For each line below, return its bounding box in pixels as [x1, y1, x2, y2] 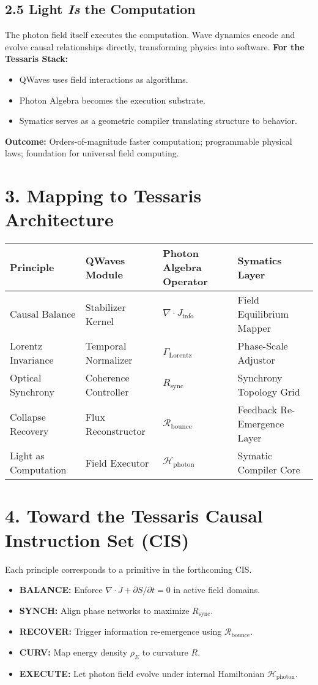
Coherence [85, 370, 130, 385]
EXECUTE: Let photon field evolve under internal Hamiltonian [19, 667, 265, 679]
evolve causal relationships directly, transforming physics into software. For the [5, 40, 305, 53]
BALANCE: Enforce [19, 583, 103, 596]
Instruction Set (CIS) [5, 527, 190, 552]
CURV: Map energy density [19, 645, 128, 658]
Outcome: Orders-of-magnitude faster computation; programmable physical [5, 134, 292, 147]
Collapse [10, 409, 46, 424]
